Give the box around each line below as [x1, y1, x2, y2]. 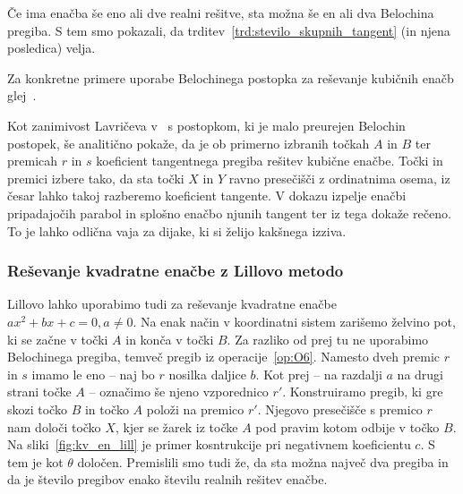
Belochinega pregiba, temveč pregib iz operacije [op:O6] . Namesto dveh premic [7, 347, 441, 366]
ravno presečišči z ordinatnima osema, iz [228, 168, 450, 187]
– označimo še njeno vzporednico [89, 382, 269, 401]
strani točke [7, 382, 72, 401]
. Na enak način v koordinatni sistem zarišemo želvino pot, [133, 311, 456, 330]
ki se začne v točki [7, 329, 108, 348]
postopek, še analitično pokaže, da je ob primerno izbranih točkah [7, 133, 370, 152]
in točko [84, 399, 129, 418]
